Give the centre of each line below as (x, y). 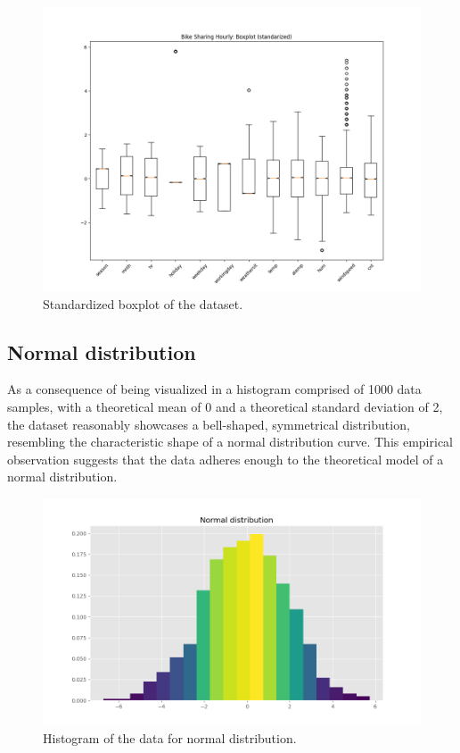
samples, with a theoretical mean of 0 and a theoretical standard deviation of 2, (225, 406)
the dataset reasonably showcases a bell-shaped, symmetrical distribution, (209, 424)
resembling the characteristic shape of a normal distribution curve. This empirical (230, 442)
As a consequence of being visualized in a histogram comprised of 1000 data (214, 389)
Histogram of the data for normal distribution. (170, 737)
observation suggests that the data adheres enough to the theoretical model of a (226, 459)
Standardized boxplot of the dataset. (143, 303)
